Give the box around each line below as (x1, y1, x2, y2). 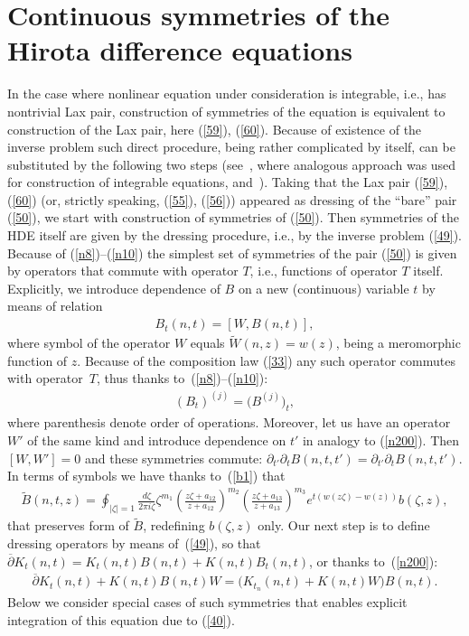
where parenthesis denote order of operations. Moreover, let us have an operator (7, 413, 451, 432)
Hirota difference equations (7, 32, 352, 69)
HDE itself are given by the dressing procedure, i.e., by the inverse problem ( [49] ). (7, 226, 463, 245)
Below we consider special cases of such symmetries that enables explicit (7, 593, 408, 612)
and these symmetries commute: (85, 448, 263, 467)
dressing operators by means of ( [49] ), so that (7, 533, 261, 552)
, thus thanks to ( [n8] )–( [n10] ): (96, 369, 268, 388)
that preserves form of (7, 516, 129, 535)
